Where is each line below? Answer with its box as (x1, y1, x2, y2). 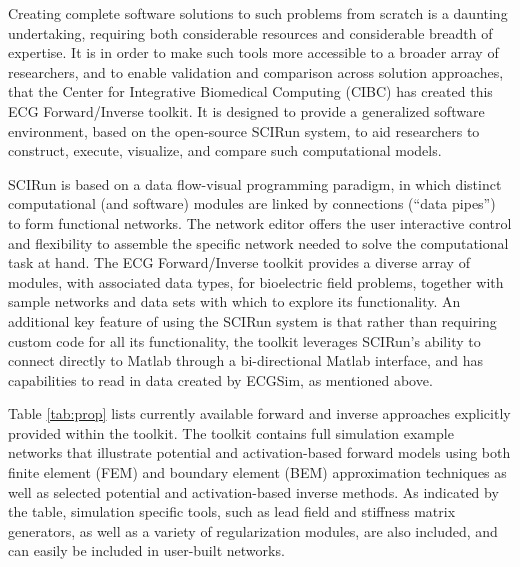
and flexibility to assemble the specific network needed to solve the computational (8, 232, 509, 253)
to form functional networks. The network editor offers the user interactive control (8, 212, 512, 233)
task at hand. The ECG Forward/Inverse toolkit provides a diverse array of (8, 252, 470, 273)
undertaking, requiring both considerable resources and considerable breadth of (8, 22, 493, 43)
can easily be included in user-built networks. (8, 540, 285, 561)
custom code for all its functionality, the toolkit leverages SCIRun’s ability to (8, 330, 481, 351)
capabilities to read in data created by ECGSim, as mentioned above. (8, 369, 433, 390)
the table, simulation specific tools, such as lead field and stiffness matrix (8, 501, 456, 522)
